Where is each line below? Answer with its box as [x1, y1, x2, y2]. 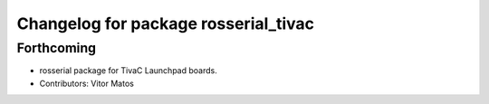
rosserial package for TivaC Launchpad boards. [39, 65, 217, 76]
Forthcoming [16, 40, 97, 56]
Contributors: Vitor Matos [39, 78, 135, 89]
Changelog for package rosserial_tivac [16, 14, 314, 33]
